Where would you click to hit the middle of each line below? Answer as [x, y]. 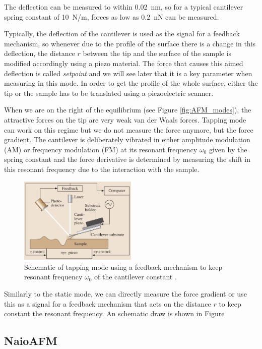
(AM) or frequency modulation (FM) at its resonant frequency [101, 149]
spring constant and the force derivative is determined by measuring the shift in [127, 159]
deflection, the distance [40, 53]
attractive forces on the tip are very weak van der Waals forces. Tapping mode [125, 119]
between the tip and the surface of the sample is [157, 53]
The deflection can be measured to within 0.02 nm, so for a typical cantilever [124, 7]
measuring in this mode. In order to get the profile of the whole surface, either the [131, 83]
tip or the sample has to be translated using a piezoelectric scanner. [109, 93]
